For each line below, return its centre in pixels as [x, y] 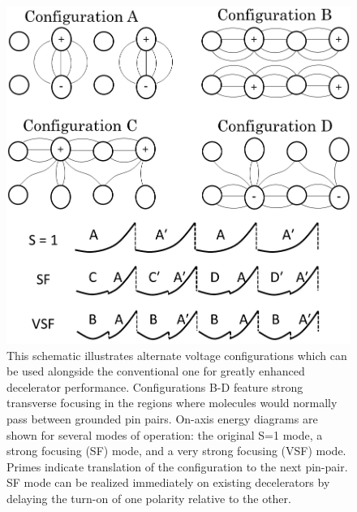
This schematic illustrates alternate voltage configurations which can [177, 355]
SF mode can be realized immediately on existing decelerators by [168, 482]
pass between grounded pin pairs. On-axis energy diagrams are [162, 418]
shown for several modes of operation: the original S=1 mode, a [165, 434]
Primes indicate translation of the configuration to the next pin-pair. [177, 466]
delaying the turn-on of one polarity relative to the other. [149, 498]
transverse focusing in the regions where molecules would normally [172, 403]
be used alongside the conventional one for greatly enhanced [156, 371]
